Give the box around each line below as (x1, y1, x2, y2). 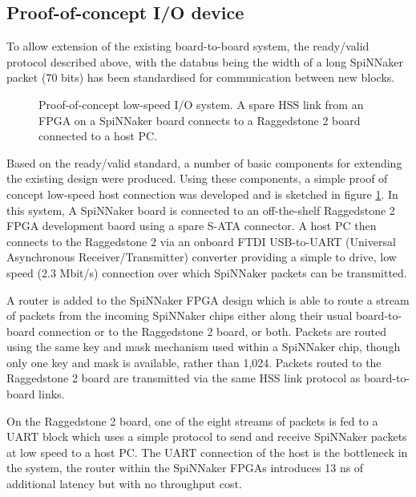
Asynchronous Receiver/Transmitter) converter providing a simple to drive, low (6, 248, 397, 265)
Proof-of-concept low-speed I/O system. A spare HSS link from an (38, 95, 364, 112)
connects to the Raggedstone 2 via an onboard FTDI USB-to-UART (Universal (6, 232, 396, 249)
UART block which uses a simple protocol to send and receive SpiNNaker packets (6, 428, 407, 445)
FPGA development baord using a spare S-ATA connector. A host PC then (6, 217, 377, 234)
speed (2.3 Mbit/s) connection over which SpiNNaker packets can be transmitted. (6, 264, 407, 281)
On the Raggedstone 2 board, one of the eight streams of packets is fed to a (6, 412, 378, 429)
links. (38, 386, 65, 402)
